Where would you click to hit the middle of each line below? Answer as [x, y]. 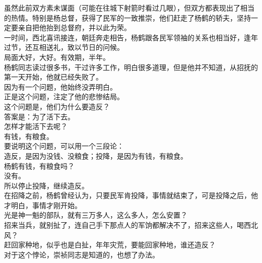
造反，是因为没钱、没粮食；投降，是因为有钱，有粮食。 [96, 155]
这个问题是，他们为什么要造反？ [57, 106]
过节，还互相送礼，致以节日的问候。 [64, 47]
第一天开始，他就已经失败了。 [53, 77]
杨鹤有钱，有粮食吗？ [39, 166]
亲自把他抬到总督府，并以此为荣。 [74, 27]
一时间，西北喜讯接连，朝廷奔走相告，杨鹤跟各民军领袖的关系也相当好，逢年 [131, 37]
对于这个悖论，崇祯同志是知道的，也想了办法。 [82, 254]
